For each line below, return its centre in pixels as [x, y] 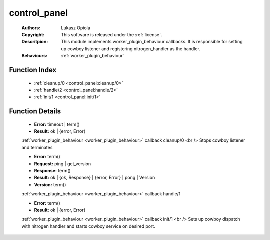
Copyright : [33, 34]
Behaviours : [34, 56]
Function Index [33, 70]
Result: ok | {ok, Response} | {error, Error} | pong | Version [95, 178]
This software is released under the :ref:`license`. [112, 34]
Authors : [31, 28]
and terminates [37, 147]
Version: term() [50, 184]
